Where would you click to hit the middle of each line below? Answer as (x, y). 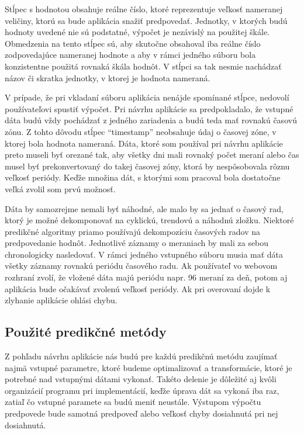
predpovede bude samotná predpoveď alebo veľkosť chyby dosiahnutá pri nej (141, 413)
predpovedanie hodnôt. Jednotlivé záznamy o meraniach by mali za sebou (137, 243)
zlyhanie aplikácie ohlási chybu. (61, 300)
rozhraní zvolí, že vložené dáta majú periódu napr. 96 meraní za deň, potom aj (146, 277)
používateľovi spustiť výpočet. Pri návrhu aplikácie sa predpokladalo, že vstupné (149, 108)
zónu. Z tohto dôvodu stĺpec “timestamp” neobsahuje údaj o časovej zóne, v (141, 131)
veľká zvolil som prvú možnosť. (60, 188)
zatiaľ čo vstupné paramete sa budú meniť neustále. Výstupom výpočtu (133, 402)
